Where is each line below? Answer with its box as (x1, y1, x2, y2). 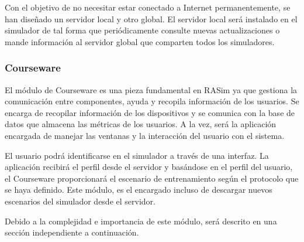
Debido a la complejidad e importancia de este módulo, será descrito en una (5, 214, 277, 227)
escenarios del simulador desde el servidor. (5, 195, 156, 207)
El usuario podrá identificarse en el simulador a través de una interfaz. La (5, 149, 269, 161)
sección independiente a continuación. (5, 226, 139, 238)
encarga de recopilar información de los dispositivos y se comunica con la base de (5, 106, 295, 118)
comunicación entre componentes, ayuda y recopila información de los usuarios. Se (5, 95, 299, 107)
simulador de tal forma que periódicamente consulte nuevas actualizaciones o (5, 24, 280, 36)
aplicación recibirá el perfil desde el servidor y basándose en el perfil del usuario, (5, 161, 293, 173)
